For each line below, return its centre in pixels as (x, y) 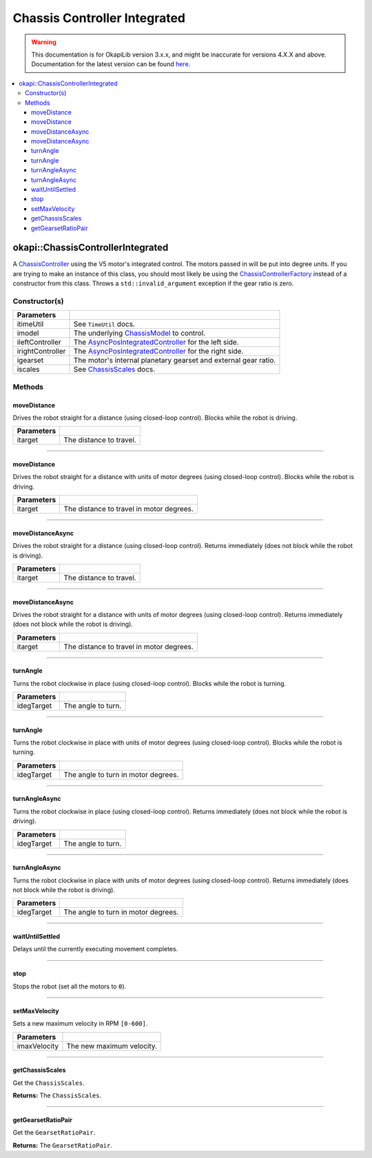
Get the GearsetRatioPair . (54, 1132)
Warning (44, 42)
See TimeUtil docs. (104, 324)
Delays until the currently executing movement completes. (95, 949)
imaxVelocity (38, 1046)
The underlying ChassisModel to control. (139, 333)
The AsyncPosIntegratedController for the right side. (158, 352)
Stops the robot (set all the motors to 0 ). (70, 986)
